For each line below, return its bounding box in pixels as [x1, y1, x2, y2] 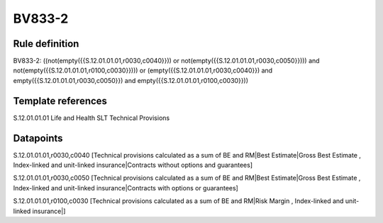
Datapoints [13, 132, 63, 144]
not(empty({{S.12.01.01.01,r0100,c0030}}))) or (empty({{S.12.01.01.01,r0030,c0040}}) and [13, 66, 273, 75]
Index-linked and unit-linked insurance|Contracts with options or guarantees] [13, 183, 239, 192]
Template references [13, 94, 108, 107]
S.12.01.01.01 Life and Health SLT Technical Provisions [13, 114, 170, 122]
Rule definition [13, 38, 79, 50]
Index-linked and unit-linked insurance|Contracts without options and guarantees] [13, 161, 253, 170]
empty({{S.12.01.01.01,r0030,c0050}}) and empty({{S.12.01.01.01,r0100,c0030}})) [13, 76, 248, 85]
